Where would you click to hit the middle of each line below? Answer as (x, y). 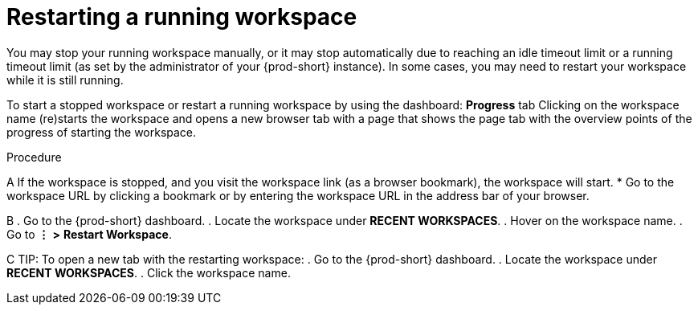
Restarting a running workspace (182, 17)
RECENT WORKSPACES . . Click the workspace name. (149, 272)
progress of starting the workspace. (102, 132)
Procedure (34, 157)
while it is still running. (65, 80)
